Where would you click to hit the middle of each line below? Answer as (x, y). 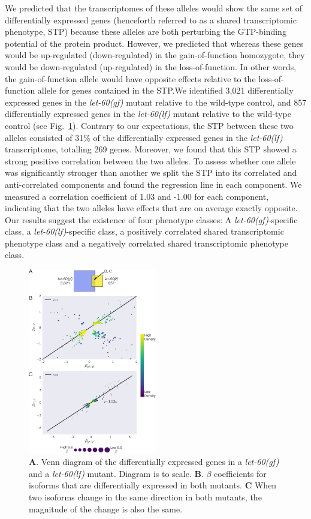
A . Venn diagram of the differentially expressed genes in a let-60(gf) (154, 462)
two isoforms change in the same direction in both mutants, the (145, 497)
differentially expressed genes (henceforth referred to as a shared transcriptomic (151, 19)
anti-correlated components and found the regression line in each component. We (153, 184)
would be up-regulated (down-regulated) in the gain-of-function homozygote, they (155, 55)
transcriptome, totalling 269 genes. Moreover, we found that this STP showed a (151, 149)
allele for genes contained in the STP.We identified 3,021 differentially (165, 90)
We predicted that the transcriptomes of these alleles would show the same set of (154, 8)
